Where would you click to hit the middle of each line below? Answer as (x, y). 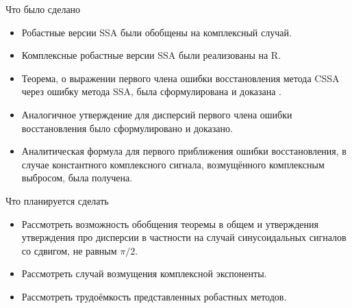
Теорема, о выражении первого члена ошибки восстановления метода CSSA (180, 78)
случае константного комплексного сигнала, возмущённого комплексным (173, 164)
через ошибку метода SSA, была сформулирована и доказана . (151, 91)
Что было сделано (43, 9)
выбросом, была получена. (77, 178)
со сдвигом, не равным (69, 250)
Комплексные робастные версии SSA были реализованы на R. (151, 55)
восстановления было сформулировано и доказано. (127, 128)
